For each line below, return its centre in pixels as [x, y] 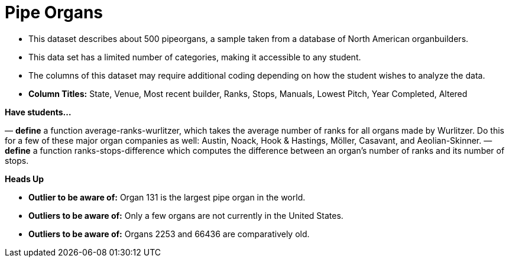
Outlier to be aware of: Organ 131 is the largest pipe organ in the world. [167, 197]
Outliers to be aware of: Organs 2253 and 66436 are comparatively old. [169, 234]
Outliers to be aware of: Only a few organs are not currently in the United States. [186, 215]
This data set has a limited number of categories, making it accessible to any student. [195, 57]
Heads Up [25, 179]
